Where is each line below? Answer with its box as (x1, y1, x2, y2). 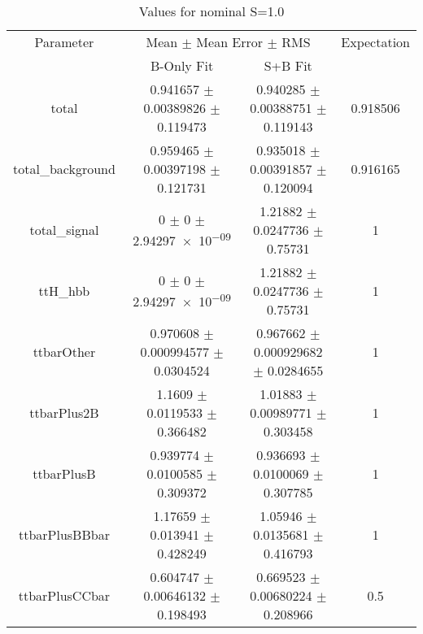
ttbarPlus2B (29, 403, 99, 422)
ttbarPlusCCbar (18, 586, 111, 605)
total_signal (29, 220, 99, 239)
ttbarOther (33, 342, 96, 361)
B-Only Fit (150, 56, 214, 75)
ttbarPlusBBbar (18, 525, 110, 544)
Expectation (341, 33, 410, 51)
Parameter (34, 33, 94, 51)
